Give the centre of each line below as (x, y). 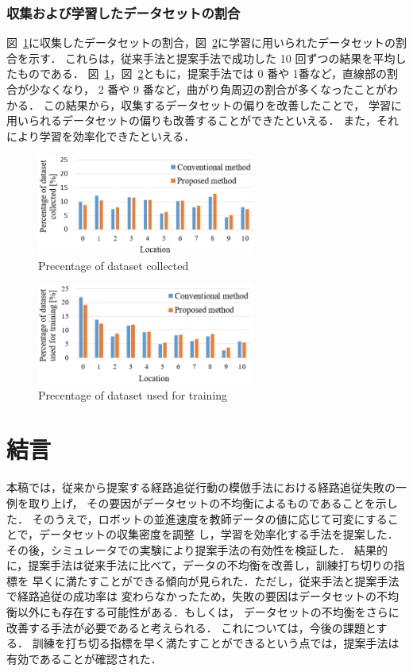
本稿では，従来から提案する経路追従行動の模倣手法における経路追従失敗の (201, 487)
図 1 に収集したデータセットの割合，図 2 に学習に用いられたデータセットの (201, 42)
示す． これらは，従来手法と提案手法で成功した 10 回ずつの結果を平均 (212, 58)
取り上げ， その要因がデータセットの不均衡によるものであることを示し (213, 502)
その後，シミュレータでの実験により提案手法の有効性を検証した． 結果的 (197, 549)
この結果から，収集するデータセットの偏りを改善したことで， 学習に (222, 104)
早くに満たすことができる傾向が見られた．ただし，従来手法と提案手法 (216, 580)
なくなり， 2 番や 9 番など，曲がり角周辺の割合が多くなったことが (213, 89)
